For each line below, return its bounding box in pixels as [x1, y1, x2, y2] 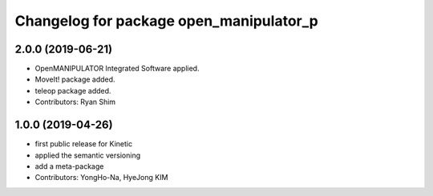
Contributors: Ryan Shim [34, 97, 116, 107]
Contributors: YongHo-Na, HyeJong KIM [34, 173, 168, 182]
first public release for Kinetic [34, 139, 132, 149]
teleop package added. [34, 86, 111, 95]
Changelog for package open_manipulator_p [14, 12, 318, 30]
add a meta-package [34, 161, 104, 171]
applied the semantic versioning [34, 150, 140, 160]
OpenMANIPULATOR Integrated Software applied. [34, 64, 200, 74]
